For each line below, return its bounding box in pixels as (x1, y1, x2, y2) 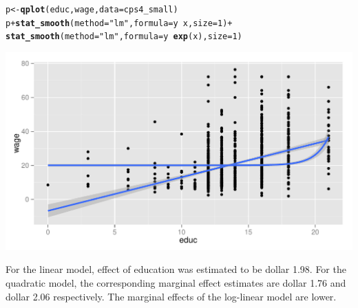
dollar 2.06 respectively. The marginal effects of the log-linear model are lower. (6, 289, 337, 303)
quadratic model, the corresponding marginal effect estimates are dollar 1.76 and (6, 276, 346, 290)
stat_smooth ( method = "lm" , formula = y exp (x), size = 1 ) (6, 32, 242, 42)
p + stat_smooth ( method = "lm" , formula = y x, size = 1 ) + (6, 18, 233, 28)
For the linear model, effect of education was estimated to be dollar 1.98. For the (6, 262, 346, 276)
